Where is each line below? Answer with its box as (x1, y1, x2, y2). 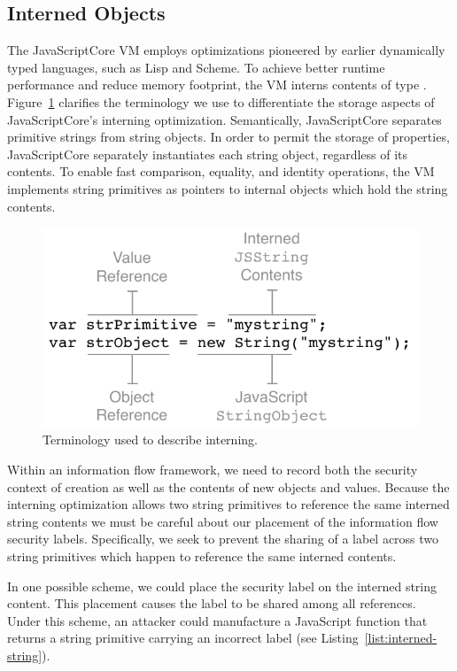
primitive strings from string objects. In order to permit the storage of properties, (7, 127, 450, 146)
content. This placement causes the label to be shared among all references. (7, 594, 416, 613)
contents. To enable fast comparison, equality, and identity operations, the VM (7, 162, 435, 181)
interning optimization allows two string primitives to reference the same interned (7, 495, 450, 513)
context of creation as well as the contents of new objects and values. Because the (7, 477, 450, 496)
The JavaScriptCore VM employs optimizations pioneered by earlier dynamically (7, 41, 445, 59)
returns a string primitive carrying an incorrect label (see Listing (7, 629, 359, 647)
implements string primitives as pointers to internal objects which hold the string (7, 179, 448, 197)
